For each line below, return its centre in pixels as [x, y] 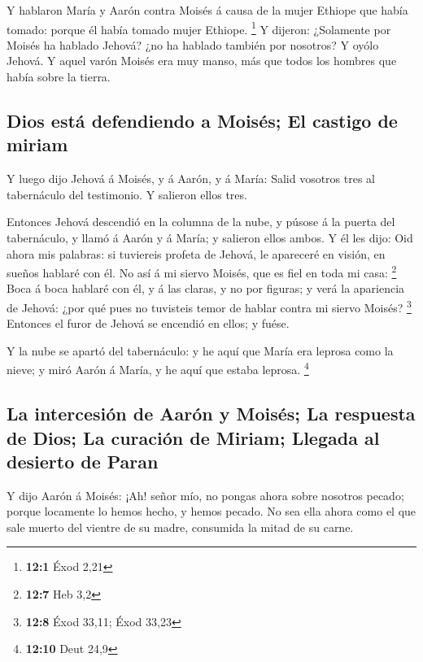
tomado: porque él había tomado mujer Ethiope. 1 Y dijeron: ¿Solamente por [199, 28]
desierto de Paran [83, 461]
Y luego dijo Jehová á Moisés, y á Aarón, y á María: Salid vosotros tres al [191, 179]
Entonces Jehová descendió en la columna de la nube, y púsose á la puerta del [201, 222]
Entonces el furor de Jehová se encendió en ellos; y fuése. [148, 323]
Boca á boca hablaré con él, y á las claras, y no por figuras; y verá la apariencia [206, 288]
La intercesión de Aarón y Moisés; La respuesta [211, 414]
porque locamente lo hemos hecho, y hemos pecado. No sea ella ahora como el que [211, 511]
